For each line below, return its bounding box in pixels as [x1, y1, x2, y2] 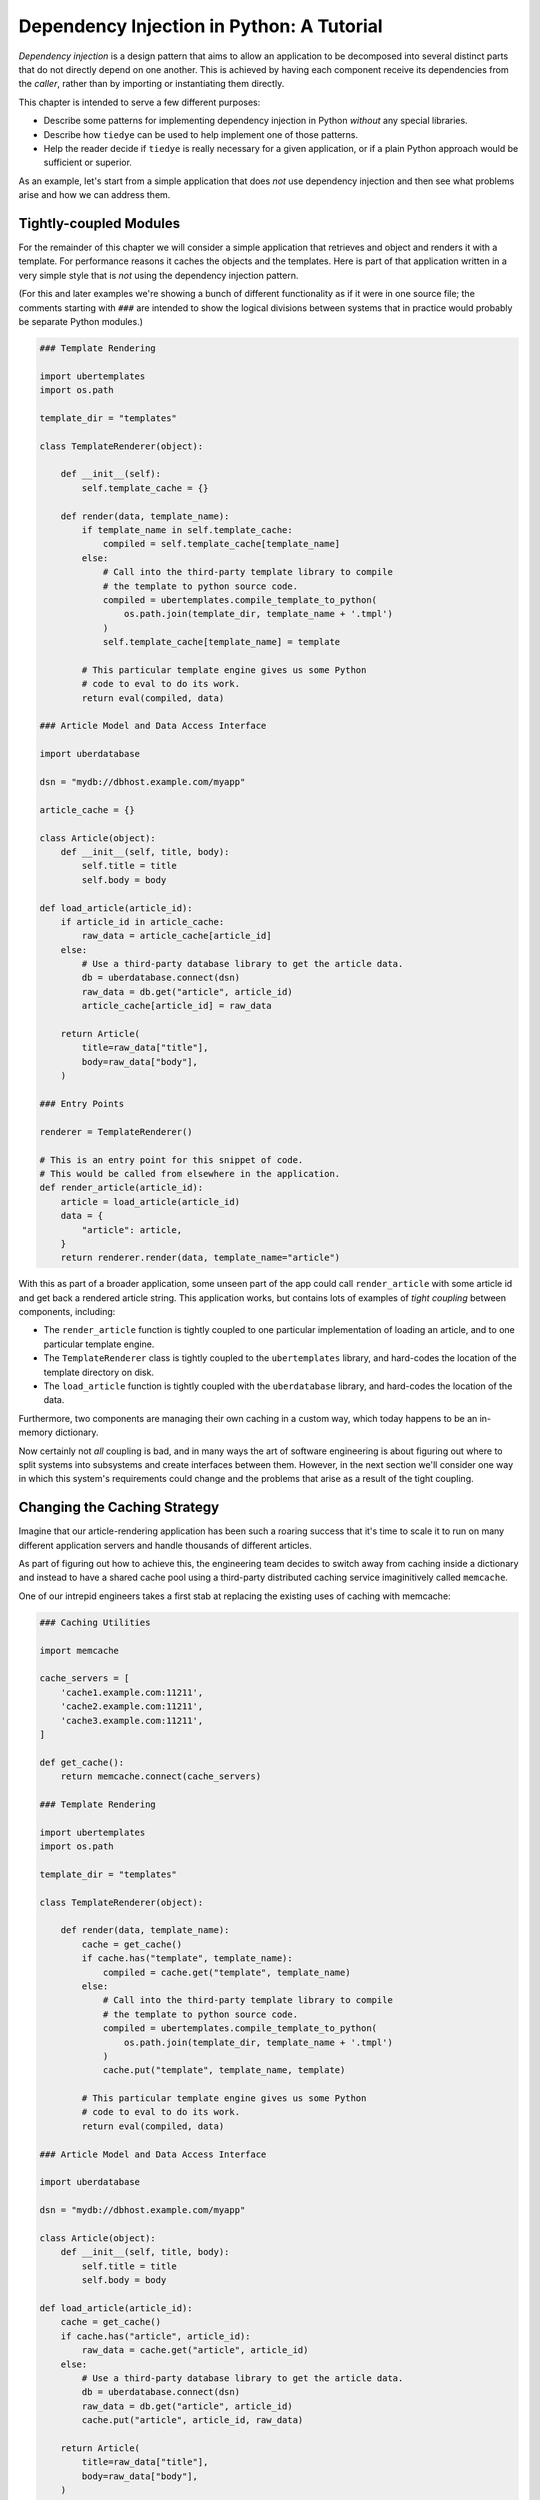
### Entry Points [39, 1098, 125, 1109]
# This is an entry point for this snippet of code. [39, 1154, 304, 1165]
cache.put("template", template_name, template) [102, 2065, 346, 2076]
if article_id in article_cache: [60, 916, 225, 927]
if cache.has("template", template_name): [81, 1953, 294, 1964]
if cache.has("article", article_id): [60, 2330, 251, 2342]
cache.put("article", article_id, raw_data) [81, 2415, 304, 2426]
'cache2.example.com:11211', [60, 1701, 204, 1712]
